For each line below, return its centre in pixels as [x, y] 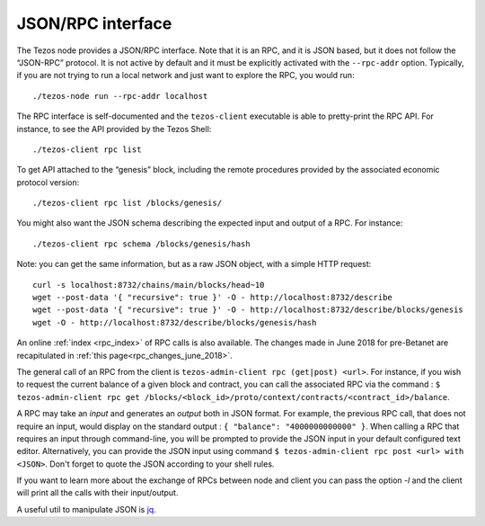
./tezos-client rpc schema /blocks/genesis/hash [141, 244]
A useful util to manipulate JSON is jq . [86, 509]
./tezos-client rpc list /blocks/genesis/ [128, 203]
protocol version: [48, 182]
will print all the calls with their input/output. [97, 493]
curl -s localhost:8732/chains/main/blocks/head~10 [149, 285]
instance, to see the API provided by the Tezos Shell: [114, 129]
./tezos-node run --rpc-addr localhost [120, 96]
